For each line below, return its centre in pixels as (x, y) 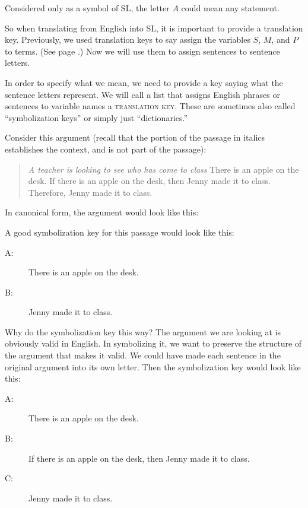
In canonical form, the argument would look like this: (102, 212)
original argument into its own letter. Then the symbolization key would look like (153, 366)
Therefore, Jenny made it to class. (90, 192)
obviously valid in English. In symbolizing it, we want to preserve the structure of (153, 343)
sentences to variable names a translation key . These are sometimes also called (150, 106)
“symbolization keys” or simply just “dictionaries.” (96, 117)
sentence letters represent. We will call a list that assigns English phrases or (142, 94)
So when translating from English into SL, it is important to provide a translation (154, 28)
